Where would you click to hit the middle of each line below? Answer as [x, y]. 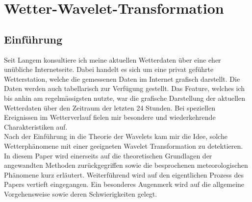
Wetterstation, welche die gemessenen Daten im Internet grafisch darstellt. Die [122, 79]
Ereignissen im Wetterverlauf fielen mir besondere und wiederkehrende [110, 117]
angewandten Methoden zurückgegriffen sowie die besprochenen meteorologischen [126, 165]
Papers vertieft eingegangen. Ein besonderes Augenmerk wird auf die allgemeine [124, 184]
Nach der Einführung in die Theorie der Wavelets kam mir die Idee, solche [116, 136]
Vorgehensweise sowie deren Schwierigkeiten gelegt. [81, 193]
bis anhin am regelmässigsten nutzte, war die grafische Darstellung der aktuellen [125, 98]
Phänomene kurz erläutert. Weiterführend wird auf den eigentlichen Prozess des [124, 174]
